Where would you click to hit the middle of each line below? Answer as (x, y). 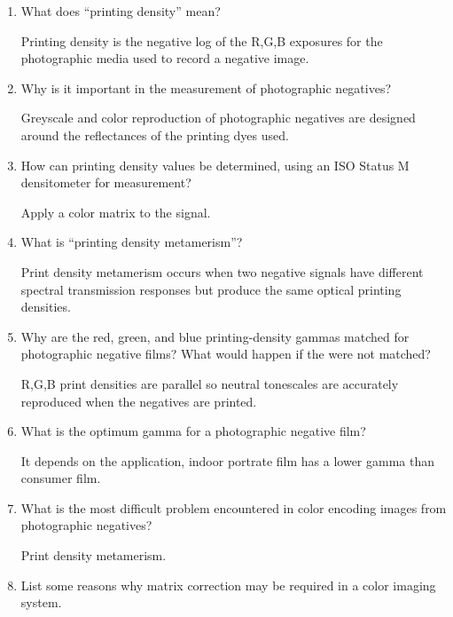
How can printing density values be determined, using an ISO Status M (215, 165)
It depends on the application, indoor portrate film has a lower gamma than (228, 460)
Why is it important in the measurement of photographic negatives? (206, 87)
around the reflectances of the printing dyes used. (155, 134)
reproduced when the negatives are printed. (139, 401)
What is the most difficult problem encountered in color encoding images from (234, 507)
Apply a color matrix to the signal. (116, 212)
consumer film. (61, 478)
